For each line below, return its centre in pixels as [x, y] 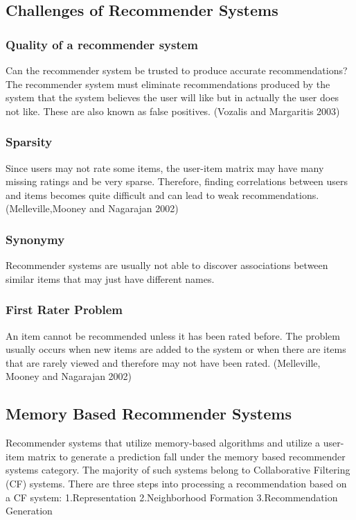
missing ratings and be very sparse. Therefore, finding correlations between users [177, 181]
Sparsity [29, 142]
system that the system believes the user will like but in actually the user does [172, 97]
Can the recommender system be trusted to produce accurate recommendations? [177, 70]
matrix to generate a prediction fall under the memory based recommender [186, 456]
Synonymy [35, 239]
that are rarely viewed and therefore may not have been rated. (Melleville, [163, 362]
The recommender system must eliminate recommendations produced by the [168, 84]
